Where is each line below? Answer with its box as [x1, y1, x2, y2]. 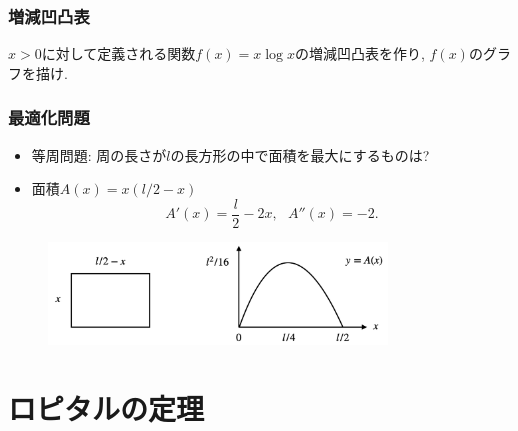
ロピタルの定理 [8, 387, 205, 428]
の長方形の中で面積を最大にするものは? [170, 144, 430, 165]
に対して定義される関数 [41, 43, 196, 64]
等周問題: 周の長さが [31, 144, 167, 165]
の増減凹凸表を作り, [294, 43, 425, 64]
